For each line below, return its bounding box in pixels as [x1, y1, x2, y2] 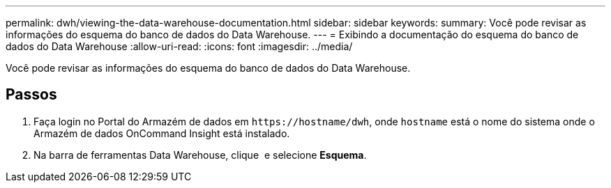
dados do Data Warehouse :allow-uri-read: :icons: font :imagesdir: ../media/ [6, 40, 353, 52]
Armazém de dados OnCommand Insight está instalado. [33, 127, 290, 139]
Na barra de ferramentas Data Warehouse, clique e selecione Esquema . [33, 148, 367, 161]
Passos [6, 86, 57, 104]
